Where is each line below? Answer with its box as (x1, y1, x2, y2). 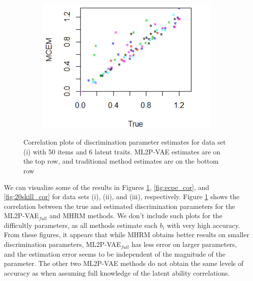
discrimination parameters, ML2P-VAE (4, 239, 121, 249)
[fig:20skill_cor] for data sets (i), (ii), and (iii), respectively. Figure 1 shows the (4, 191, 240, 202)
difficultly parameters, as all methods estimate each (4, 220, 157, 230)
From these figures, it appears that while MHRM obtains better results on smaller (4, 229, 250, 240)
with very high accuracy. (167, 220, 240, 230)
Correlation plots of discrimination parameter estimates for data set (23, 137, 226, 147)
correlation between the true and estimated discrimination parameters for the (4, 201, 235, 211)
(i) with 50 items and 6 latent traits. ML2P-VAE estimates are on (23, 146, 220, 156)
